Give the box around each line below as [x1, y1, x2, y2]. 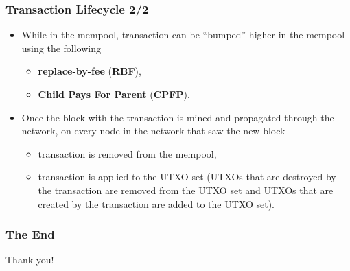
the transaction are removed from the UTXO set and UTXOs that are [38, 182, 334, 197]
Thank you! [5, 252, 54, 267]
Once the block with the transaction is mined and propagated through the [21, 110, 334, 124]
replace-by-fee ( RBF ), [38, 64, 141, 78]
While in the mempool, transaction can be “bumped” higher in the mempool [21, 27, 345, 42]
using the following [21, 40, 102, 55]
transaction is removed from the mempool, [38, 146, 217, 161]
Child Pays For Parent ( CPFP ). [38, 87, 190, 101]
